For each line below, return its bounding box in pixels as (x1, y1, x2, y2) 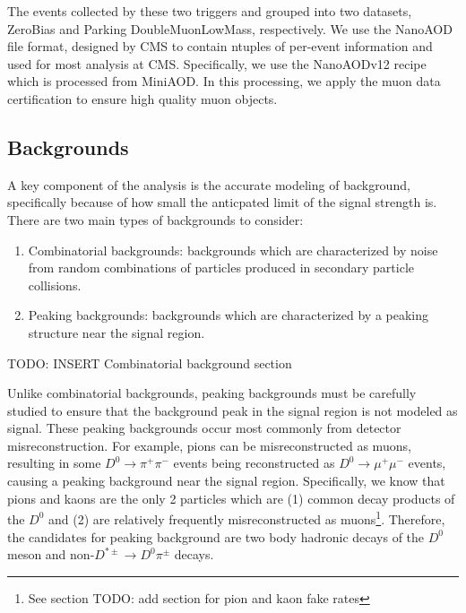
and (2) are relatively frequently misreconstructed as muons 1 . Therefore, (48, 507, 445, 528)
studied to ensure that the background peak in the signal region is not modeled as (7, 401, 458, 419)
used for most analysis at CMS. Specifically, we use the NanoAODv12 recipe (7, 54, 427, 73)
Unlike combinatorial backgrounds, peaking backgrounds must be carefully (7, 384, 417, 402)
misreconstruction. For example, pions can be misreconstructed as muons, (7, 436, 411, 454)
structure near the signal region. (28, 323, 205, 341)
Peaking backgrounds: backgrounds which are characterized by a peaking (28, 306, 429, 324)
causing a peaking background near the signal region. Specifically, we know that (7, 471, 445, 490)
